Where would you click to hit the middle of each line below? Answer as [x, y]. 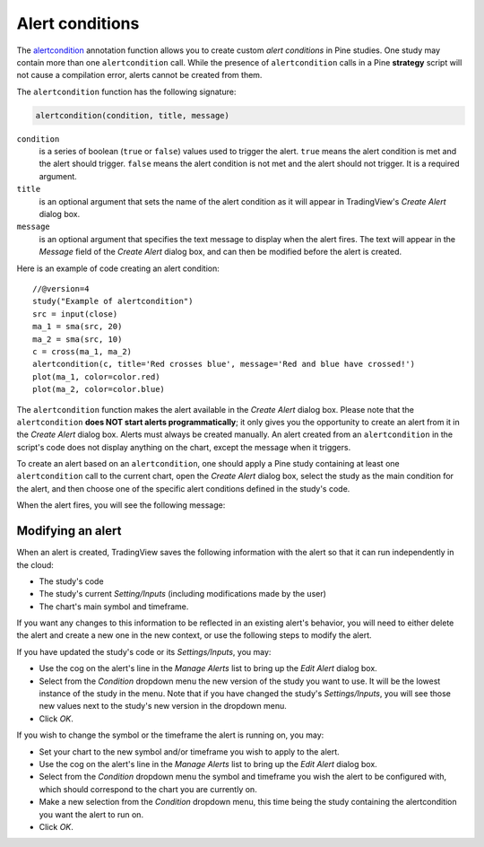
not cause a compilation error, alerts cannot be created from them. [139, 75]
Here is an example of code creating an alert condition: [118, 268]
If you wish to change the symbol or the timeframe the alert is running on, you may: [170, 735]
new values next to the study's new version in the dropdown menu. [163, 706]
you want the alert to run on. [91, 814]
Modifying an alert [69, 531]
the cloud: [35, 564]
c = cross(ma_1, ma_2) [82, 351]
